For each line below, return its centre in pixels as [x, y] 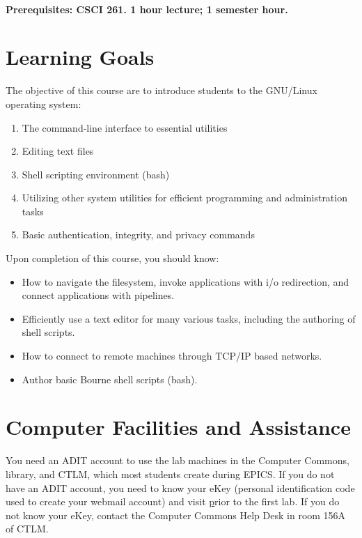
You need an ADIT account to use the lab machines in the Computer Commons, [178, 460]
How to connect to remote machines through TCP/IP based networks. [172, 356]
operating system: [44, 103]
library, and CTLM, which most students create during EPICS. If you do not [170, 474]
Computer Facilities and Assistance [178, 427]
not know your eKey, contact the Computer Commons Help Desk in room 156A [176, 515]
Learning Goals [80, 57]
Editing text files [58, 151]
